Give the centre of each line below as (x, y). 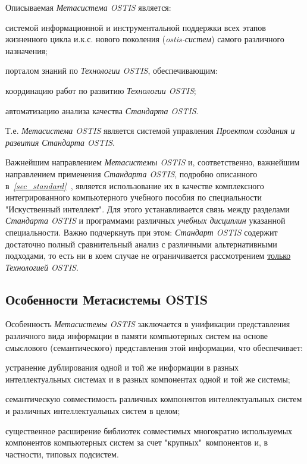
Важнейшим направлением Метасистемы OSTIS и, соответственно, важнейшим (153, 162)
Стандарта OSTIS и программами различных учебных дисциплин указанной (145, 220)
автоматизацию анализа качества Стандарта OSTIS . (102, 110)
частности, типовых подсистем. (62, 454)
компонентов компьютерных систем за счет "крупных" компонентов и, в (137, 442)
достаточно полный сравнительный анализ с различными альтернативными (141, 244)
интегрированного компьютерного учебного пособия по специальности (134, 197)
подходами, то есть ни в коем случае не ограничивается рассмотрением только (148, 255)
